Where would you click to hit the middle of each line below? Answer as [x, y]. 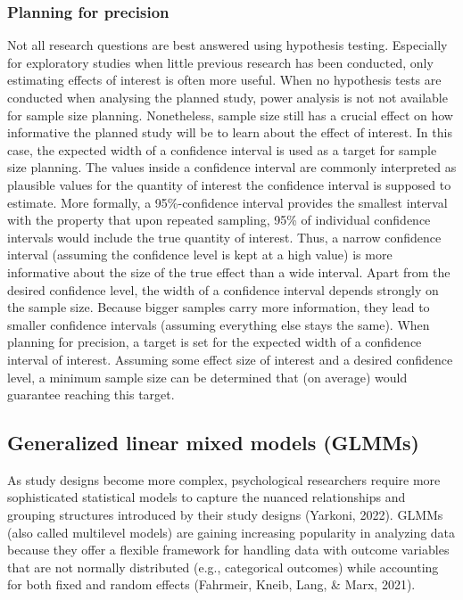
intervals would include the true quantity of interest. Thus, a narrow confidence [224, 237]
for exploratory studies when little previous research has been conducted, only [220, 62]
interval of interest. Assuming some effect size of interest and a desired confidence [230, 359]
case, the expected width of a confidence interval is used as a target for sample [222, 149]
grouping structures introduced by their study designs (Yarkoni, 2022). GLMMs [225, 515]
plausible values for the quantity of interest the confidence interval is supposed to [229, 184]
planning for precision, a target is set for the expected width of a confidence [215, 342]
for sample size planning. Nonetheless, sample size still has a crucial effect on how [230, 115]
